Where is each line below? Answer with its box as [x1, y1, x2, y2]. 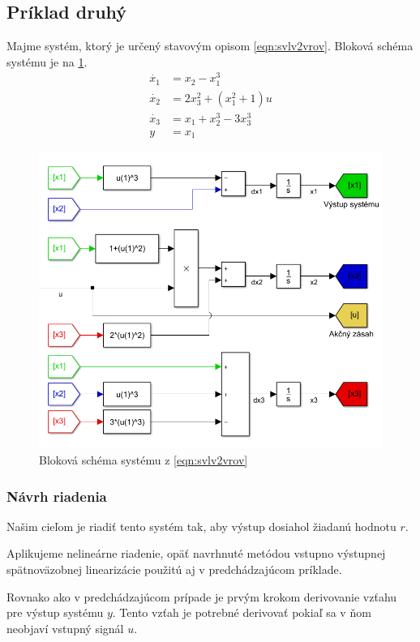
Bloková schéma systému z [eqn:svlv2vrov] [39, 452, 248, 469]
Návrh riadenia [6, 486, 107, 506]
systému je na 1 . [6, 53, 88, 70]
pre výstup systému [6, 604, 104, 621]
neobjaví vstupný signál [6, 619, 124, 636]
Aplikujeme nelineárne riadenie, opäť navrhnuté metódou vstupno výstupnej [6, 545, 386, 562]
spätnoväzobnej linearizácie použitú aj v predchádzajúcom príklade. [6, 561, 342, 578]
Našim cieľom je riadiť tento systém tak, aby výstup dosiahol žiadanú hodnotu [6, 517, 396, 534]
